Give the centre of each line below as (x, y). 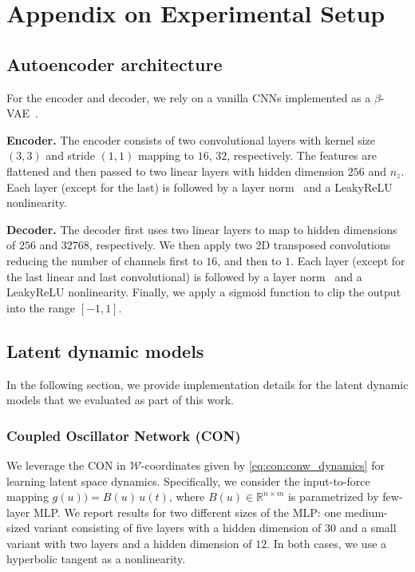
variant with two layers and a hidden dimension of (129, 543)
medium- (366, 512)
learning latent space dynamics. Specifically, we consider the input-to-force (188, 481)
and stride (70, 155)
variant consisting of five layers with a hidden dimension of (178, 528)
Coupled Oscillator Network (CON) (124, 435)
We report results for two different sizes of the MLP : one (203, 512)
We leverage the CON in (66, 465)
